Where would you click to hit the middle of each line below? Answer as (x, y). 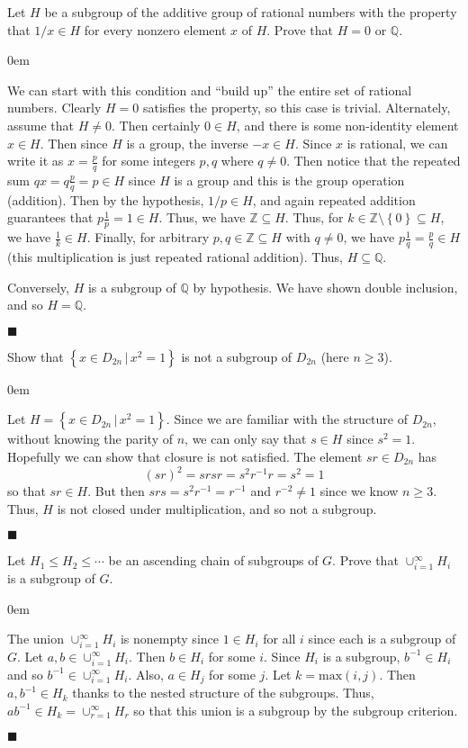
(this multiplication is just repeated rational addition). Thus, (175, 257)
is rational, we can (397, 143)
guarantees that (50, 217)
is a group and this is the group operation (289, 180)
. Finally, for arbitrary (148, 237)
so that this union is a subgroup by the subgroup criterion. (296, 710)
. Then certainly (156, 125)
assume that (41, 125)
